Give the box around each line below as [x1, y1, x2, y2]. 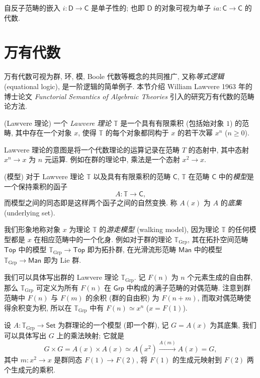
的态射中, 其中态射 [188, 144, 249, 155]
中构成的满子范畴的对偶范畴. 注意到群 [126, 282, 251, 292]
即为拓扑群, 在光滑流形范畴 [87, 244, 177, 255]
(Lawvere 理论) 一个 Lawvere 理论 [4, 117, 112, 128]
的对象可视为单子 [154, 3, 211, 13]
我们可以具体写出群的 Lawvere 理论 [4, 272, 119, 282]
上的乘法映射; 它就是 [56, 330, 124, 340]
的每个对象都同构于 [105, 127, 169, 138]
